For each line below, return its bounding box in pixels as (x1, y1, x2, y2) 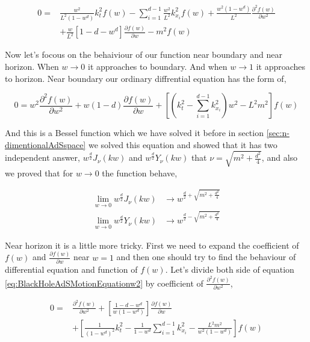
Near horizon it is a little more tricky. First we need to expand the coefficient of (5, 238, 299, 251)
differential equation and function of (5, 263, 138, 275)
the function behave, (102, 166, 178, 179)
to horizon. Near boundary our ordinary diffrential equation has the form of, (5, 72, 287, 84)
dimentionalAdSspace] (5, 138, 86, 151)
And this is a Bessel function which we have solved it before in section (5, 126, 264, 139)
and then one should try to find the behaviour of (116, 250, 296, 263)
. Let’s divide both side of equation (165, 263, 294, 275)
